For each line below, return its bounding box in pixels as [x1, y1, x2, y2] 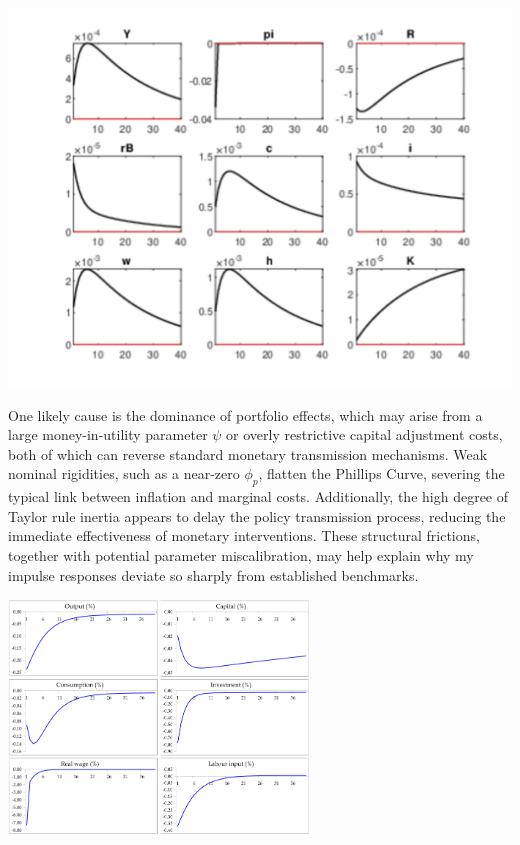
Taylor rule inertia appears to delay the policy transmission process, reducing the [8, 505, 506, 526]
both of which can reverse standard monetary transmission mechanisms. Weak [8, 443, 488, 464]
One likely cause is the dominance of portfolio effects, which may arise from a [8, 404, 483, 425]
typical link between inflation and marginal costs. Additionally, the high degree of [8, 486, 509, 507]
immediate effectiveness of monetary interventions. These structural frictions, [8, 525, 480, 546]
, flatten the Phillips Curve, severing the [258, 463, 505, 484]
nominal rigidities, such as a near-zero [8, 463, 240, 484]
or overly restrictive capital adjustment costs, [226, 424, 503, 445]
